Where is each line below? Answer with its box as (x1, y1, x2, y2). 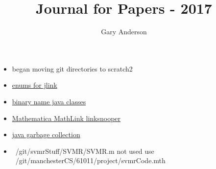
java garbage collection (12, 129, 80, 140)
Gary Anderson (101, 26, 147, 37)
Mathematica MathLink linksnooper (12, 113, 121, 123)
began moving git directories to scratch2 (12, 63, 133, 73)
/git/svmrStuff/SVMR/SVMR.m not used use (15, 145, 154, 156)
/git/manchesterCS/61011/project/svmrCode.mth (15, 155, 166, 166)
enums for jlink (12, 80, 57, 90)
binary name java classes (12, 96, 86, 106)
